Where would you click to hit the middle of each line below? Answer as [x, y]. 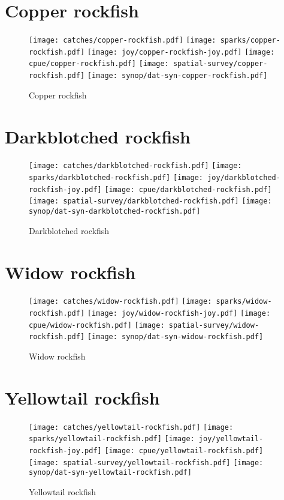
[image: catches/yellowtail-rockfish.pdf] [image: [131, 427]
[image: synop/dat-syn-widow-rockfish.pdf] [175, 337]
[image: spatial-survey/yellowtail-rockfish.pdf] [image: [146, 462]
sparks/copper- [250, 41]
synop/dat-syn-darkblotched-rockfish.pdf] [115, 212]
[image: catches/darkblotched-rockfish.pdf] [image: [135, 166]
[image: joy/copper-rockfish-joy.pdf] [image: [181, 52]
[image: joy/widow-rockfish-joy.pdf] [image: [179, 314]
